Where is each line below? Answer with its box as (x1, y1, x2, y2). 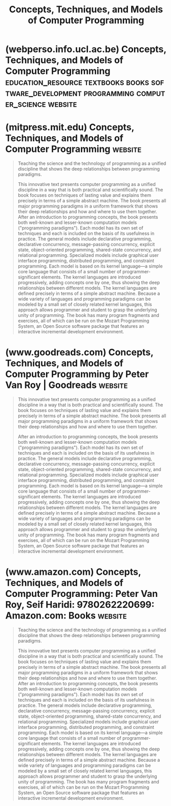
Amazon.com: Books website (5, 610, 127, 622)
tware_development (5, 87, 82, 99)
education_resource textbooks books (5, 76, 149, 88)
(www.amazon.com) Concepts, (5, 566, 141, 578)
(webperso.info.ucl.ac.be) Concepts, (5, 44, 166, 55)
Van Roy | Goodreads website (5, 379, 128, 391)
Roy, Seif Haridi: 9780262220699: (5, 599, 155, 611)
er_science (5, 98, 46, 110)
